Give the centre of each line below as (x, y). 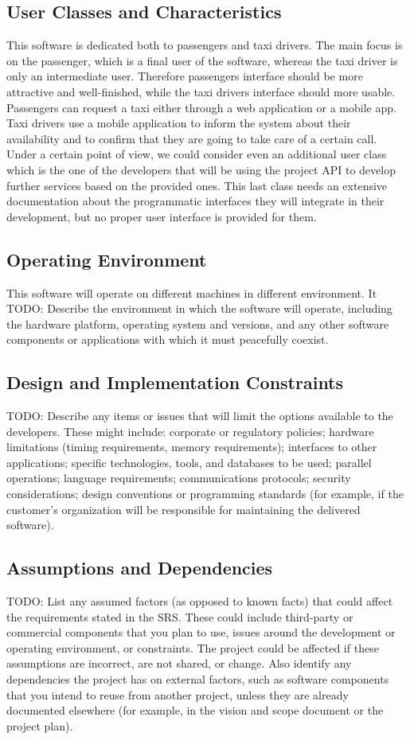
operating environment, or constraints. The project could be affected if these (193, 647)
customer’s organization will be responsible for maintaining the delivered (184, 509)
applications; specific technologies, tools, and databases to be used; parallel (189, 462)
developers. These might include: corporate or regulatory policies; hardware (190, 431)
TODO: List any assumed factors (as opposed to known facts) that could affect (200, 601)
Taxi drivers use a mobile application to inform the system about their (179, 123)
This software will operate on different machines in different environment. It (192, 292)
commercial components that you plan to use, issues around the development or (201, 632)
